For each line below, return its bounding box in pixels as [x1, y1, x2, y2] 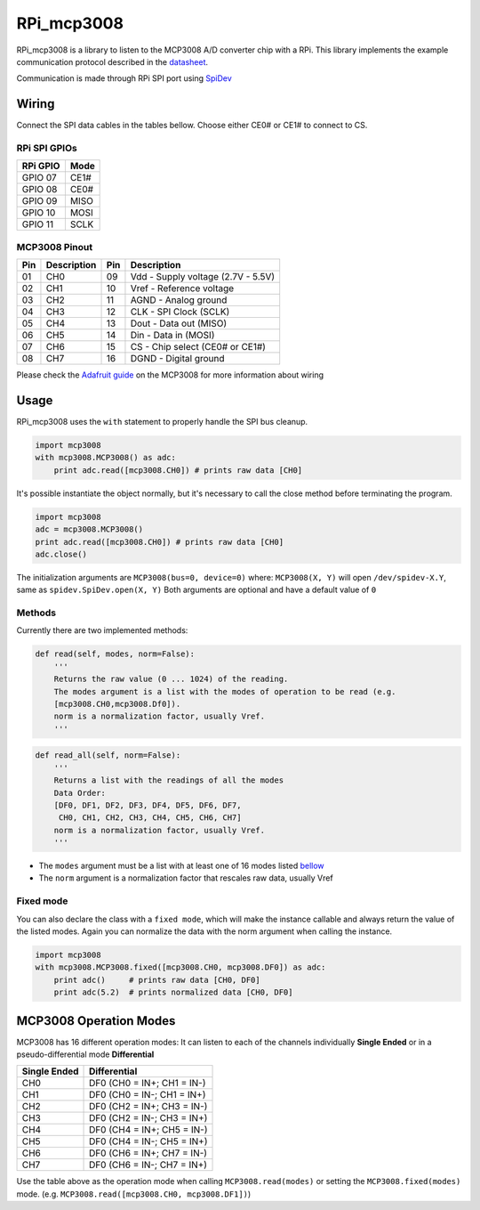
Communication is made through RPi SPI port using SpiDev [16, 73, 233, 84]
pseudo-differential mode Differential [16, 1049, 155, 1060]
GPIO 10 [21, 207, 56, 219]
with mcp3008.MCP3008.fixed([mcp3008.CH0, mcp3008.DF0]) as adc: [35, 962, 326, 972]
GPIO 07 [21, 172, 57, 184]
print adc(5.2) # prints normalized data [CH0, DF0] [53, 987, 293, 997]
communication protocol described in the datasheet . [16, 56, 209, 67]
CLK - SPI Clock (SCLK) [130, 305, 230, 318]
